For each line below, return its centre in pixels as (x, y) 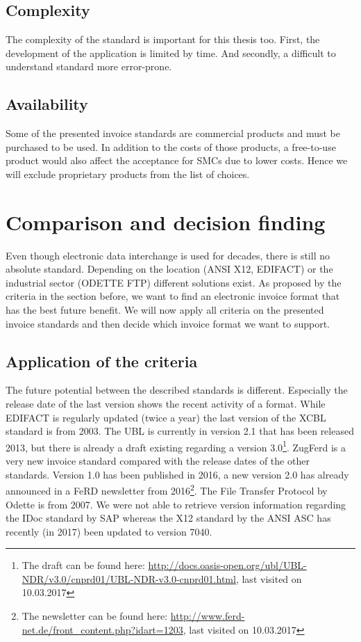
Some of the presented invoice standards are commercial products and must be (173, 133)
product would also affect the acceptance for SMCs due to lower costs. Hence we (177, 160)
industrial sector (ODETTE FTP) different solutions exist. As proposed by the (174, 282)
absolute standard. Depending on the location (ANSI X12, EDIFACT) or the (169, 269)
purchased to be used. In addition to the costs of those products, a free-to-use (171, 146)
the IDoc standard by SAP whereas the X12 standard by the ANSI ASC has (168, 518)
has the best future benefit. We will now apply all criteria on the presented (165, 310)
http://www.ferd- (208, 616)
